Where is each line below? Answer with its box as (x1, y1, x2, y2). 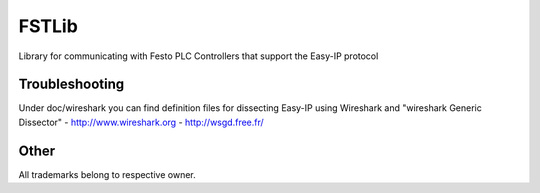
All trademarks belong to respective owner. (18, 168, 196, 180)
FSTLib (18, 15, 79, 37)
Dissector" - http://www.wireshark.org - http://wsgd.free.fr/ (18, 116, 264, 128)
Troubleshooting (18, 76, 125, 93)
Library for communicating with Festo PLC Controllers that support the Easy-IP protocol (18, 50, 379, 62)
